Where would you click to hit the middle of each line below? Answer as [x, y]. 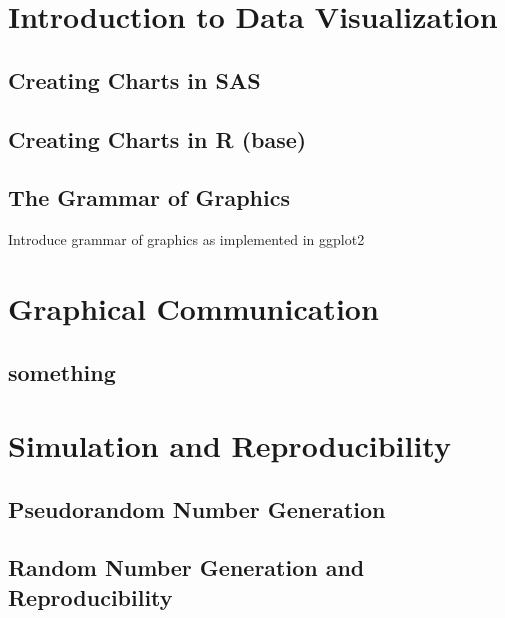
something [62, 371]
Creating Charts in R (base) [157, 138]
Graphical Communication [193, 307]
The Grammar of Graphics [149, 197]
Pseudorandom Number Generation [197, 508]
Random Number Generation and [186, 567]
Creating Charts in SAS [134, 79]
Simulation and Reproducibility [229, 445]
